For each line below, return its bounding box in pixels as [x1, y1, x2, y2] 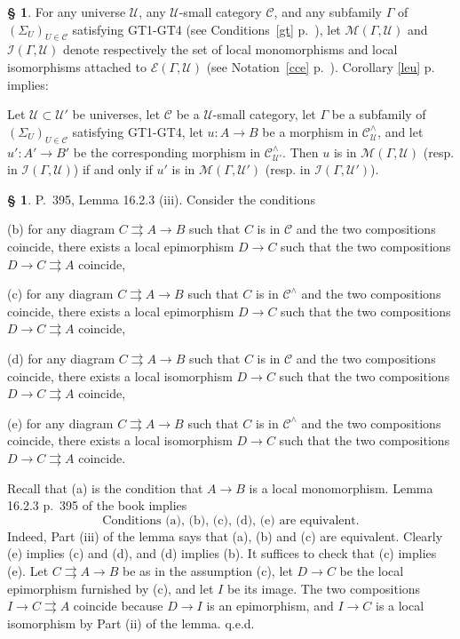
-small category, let [212, 105, 316, 124]
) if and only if [73, 160, 153, 179]
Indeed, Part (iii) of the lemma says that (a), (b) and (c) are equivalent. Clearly [7, 526, 443, 545]
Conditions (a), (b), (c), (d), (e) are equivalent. [102, 514, 360, 527]
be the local [339, 561, 404, 579]
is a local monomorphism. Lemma [249, 478, 433, 497]
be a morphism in [262, 122, 359, 140]
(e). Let [7, 561, 49, 579]
